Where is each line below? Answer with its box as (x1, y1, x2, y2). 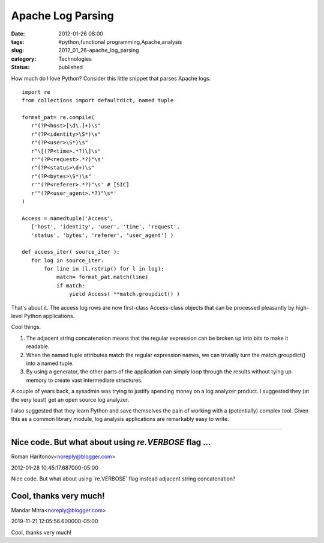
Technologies (58, 55, 92, 63)
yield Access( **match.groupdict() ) (69, 290, 180, 298)
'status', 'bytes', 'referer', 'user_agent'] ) (31, 232, 174, 239)
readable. (26, 343, 50, 350)
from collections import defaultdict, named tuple (22, 97, 174, 104)
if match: (56, 282, 85, 289)
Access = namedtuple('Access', (22, 215, 114, 222)
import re (22, 88, 50, 96)
